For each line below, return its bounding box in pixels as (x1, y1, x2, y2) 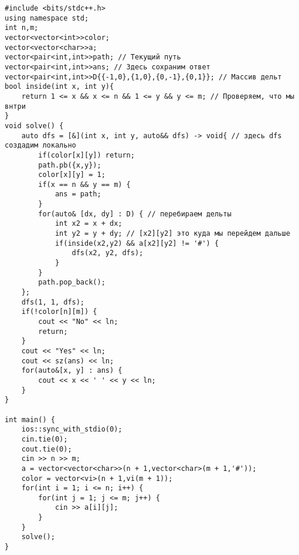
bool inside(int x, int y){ (5, 82, 114, 91)
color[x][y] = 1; (38, 170, 106, 179)
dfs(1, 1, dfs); (21, 297, 85, 306)
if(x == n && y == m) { (38, 180, 131, 189)
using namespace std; (5, 14, 89, 22)
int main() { (5, 415, 55, 424)
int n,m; (5, 24, 39, 32)
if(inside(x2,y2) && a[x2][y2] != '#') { (55, 239, 219, 248)
